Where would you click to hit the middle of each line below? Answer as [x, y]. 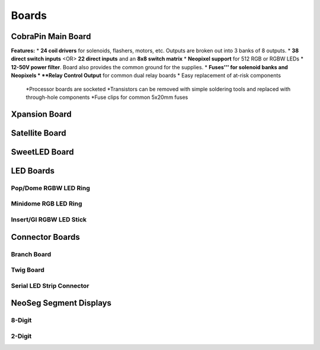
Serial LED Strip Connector [50, 285]
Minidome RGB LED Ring [47, 204]
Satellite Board [39, 133]
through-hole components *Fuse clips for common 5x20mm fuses [107, 97]
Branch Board [31, 254]
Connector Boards [45, 237]
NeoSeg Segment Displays [61, 303]
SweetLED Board [42, 152]
